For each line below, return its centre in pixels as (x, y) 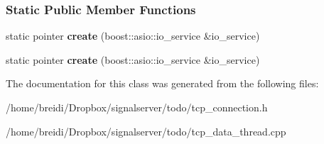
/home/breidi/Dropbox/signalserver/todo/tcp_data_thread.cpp (146, 131)
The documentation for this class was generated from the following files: (162, 83)
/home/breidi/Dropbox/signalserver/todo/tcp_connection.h (137, 107)
